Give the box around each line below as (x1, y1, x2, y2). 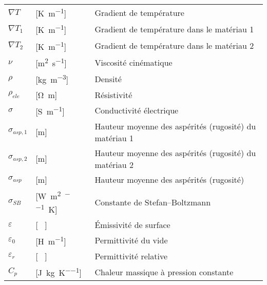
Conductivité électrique (94, 104, 179, 117)
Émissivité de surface (94, 218, 170, 231)
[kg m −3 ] (35, 72, 69, 86)
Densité (94, 72, 122, 85)
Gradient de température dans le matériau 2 (94, 40, 254, 52)
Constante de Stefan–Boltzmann (94, 196, 211, 208)
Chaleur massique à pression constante (94, 265, 234, 278)
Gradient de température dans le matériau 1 (94, 23, 254, 35)
